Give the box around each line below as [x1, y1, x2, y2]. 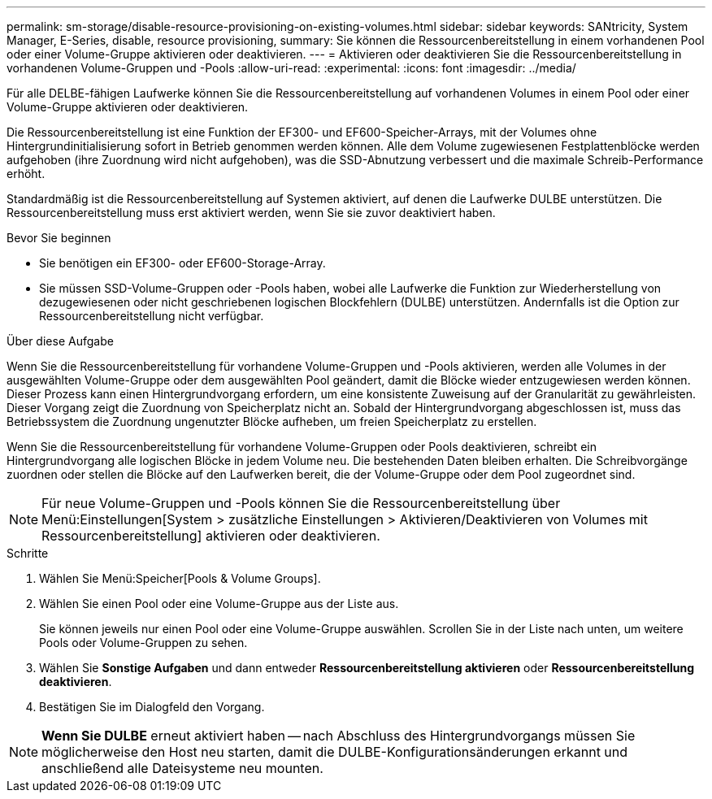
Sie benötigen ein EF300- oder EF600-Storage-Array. [39, 256, 326, 270]
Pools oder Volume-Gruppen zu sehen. [39, 636, 248, 649]
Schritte [7, 546, 49, 560]
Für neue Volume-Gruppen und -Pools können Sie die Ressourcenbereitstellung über [41, 495, 561, 511]
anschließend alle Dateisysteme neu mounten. [41, 760, 323, 776]
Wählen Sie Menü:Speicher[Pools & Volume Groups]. [39, 571, 321, 585]
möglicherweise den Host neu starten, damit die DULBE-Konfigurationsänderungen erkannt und [41, 744, 628, 760]
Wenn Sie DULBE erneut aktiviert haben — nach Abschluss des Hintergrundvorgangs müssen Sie [41, 727, 636, 744]
